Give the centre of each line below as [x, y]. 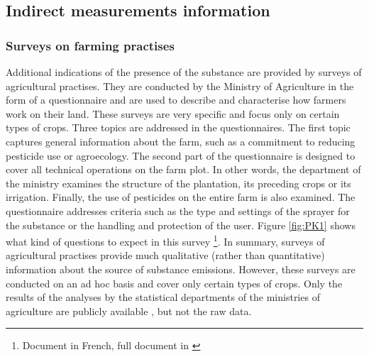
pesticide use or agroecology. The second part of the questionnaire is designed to [181, 155]
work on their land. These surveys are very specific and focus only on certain [173, 113]
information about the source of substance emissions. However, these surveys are [181, 269]
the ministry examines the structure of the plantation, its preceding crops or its [178, 183]
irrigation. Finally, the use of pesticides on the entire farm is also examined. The [181, 197]
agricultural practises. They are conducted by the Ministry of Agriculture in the [180, 86]
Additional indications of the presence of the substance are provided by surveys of [184, 72]
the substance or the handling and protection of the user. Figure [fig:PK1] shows [181, 225]
